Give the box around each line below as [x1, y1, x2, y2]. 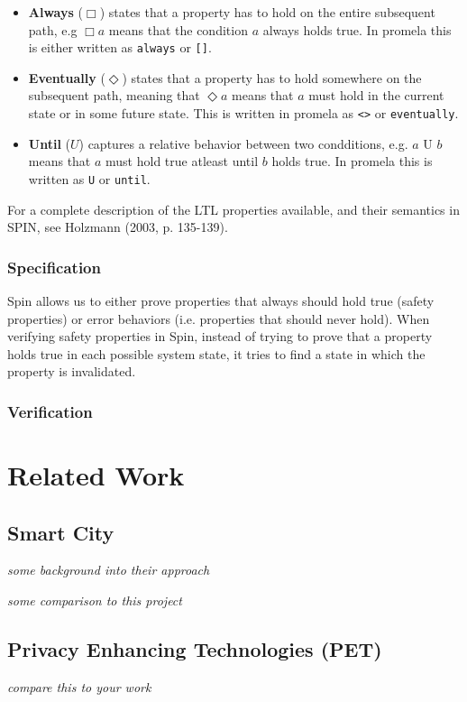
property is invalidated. [7, 362, 136, 381]
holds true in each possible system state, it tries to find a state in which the [7, 344, 426, 363]
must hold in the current [308, 86, 444, 105]
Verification [7, 400, 93, 422]
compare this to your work [7, 677, 151, 696]
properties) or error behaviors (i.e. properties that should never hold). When [7, 309, 430, 328]
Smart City [7, 518, 114, 546]
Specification [7, 255, 101, 278]
